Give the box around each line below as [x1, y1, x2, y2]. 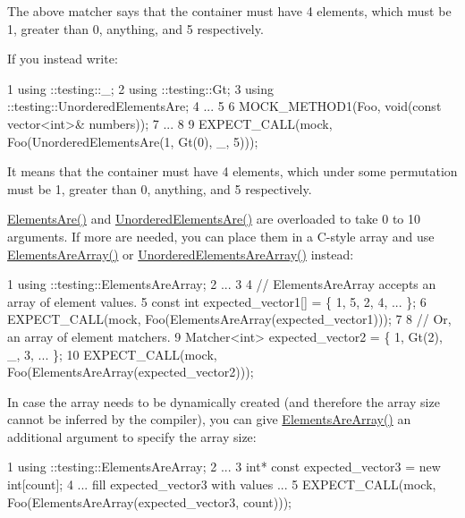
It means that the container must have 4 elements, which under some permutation [7, 162, 458, 181]
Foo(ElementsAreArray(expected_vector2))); [7, 362, 254, 381]
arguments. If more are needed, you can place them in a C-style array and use [7, 226, 435, 245]
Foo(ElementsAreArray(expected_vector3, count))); [7, 492, 292, 511]
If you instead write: [7, 49, 118, 68]
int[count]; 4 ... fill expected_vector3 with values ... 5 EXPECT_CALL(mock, [7, 475, 436, 494]
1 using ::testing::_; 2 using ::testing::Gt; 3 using [7, 79, 275, 98]
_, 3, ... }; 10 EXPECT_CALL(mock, [7, 344, 217, 363]
